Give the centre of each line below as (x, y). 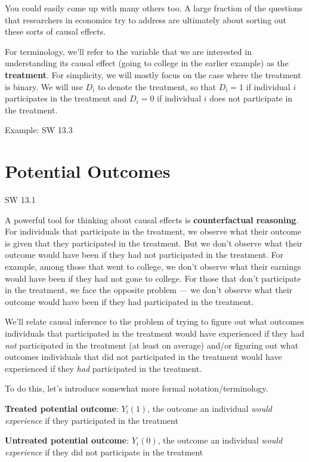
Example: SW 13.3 (39, 130)
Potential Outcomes (88, 171)
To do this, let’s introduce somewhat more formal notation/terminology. (137, 388)
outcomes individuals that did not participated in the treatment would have (143, 357)
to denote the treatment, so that (157, 86)
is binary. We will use (44, 86)
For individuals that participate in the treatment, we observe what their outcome (153, 231)
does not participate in (251, 98)
